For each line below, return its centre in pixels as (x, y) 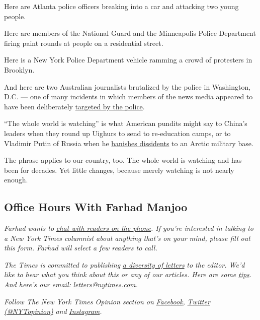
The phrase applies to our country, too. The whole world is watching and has (123, 160)
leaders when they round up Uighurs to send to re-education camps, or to (117, 133)
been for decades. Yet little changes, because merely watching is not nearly (119, 170)
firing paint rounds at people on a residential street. (84, 43)
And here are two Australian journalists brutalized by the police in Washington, (127, 86)
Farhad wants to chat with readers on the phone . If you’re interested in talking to (129, 228)
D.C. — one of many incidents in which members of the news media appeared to (128, 97)
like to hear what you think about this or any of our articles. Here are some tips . (128, 274)
